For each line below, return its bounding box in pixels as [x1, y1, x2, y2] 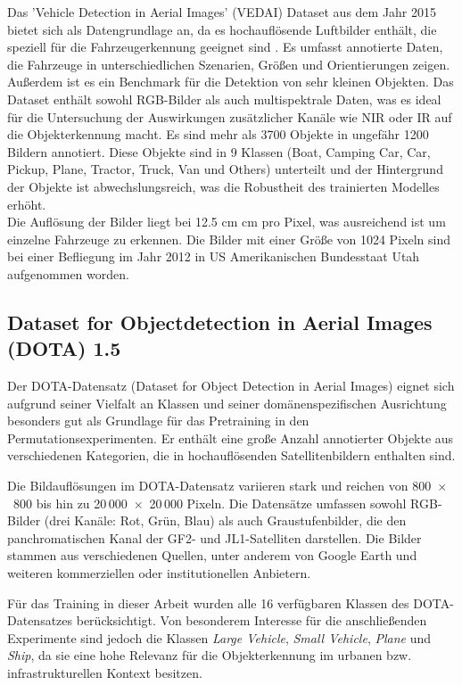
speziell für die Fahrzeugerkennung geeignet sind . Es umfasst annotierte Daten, [7, 37, 443, 56]
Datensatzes [7, 611, 73, 630]
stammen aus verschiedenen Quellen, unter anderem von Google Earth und [7, 546, 417, 565]
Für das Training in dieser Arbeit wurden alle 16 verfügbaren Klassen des [7, 593, 409, 612]
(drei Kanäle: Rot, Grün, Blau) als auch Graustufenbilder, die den [44, 511, 407, 530]
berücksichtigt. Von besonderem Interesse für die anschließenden [76, 611, 427, 630]
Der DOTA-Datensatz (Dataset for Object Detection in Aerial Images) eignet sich [7, 376, 455, 395]
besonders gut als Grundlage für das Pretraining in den [7, 411, 309, 430]
